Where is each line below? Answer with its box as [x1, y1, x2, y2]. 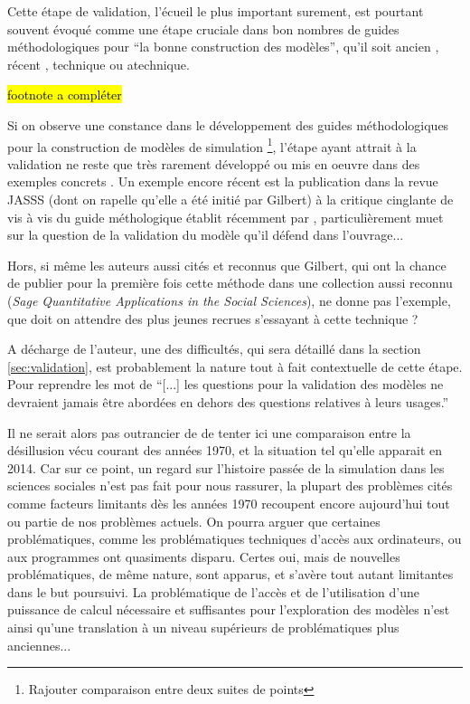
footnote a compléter [7, 85, 122, 104]
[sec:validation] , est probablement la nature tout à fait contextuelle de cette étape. [7, 357, 463, 376]
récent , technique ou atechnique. [7, 54, 190, 73]
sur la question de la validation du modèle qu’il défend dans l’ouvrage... [7, 225, 404, 244]
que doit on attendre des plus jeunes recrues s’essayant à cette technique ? [7, 309, 418, 328]
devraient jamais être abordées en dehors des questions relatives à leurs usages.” [7, 392, 449, 411]
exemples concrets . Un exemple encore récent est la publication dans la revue [7, 172, 438, 191]
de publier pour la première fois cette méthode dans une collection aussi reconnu [7, 273, 453, 292]
